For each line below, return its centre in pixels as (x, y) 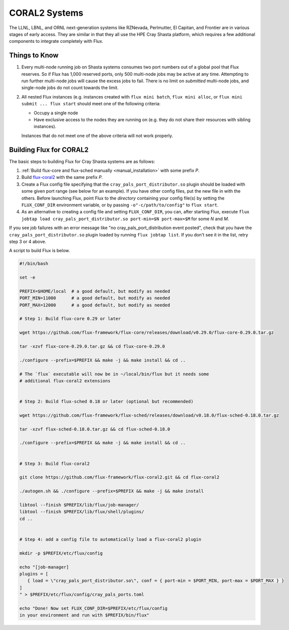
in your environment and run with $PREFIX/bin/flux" (84, 615)
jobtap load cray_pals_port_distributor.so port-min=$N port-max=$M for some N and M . (125, 219)
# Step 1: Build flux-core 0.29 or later (70, 319)
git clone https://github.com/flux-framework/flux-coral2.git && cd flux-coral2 (119, 477)
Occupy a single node (56, 113)
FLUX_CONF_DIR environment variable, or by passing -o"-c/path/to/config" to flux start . (120, 205)
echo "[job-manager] (44, 567)
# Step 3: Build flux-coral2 (55, 464)
